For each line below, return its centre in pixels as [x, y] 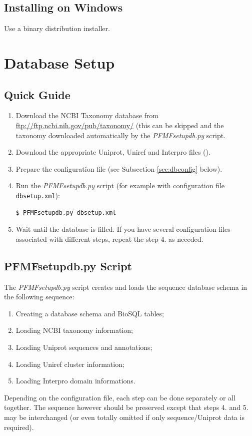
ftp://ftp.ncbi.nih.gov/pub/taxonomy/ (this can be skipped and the [120, 125]
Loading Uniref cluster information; [70, 364]
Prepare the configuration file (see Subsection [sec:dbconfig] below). [119, 168]
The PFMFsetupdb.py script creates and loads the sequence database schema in [126, 287]
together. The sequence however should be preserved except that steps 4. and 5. [126, 407]
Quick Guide [37, 94]
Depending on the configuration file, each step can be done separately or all [120, 397]
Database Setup [59, 62]
